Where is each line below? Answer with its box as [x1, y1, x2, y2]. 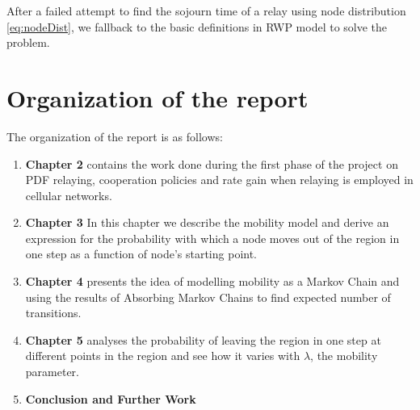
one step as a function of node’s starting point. [25, 245, 257, 262]
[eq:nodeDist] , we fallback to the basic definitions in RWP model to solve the [6, 18, 388, 35]
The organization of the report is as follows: [6, 128, 223, 144]
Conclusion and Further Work [25, 390, 196, 407]
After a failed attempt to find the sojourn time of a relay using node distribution [6, 2, 406, 19]
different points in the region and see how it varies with [25, 347, 300, 364]
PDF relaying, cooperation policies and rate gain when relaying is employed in [25, 171, 414, 188]
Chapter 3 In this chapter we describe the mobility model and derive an [25, 214, 389, 231]
